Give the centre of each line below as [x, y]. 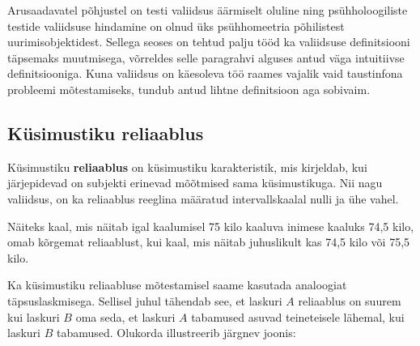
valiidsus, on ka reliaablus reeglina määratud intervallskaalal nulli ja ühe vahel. [203, 198]
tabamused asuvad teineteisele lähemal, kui [298, 316]
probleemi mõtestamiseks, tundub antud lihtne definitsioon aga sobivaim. [189, 89]
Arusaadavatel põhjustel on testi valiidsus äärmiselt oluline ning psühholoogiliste [208, 10]
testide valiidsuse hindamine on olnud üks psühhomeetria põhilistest [176, 26]
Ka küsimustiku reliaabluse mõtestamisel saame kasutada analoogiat [177, 285]
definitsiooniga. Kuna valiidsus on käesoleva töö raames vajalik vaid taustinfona [205, 73]
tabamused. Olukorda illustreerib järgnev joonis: [176, 333]
